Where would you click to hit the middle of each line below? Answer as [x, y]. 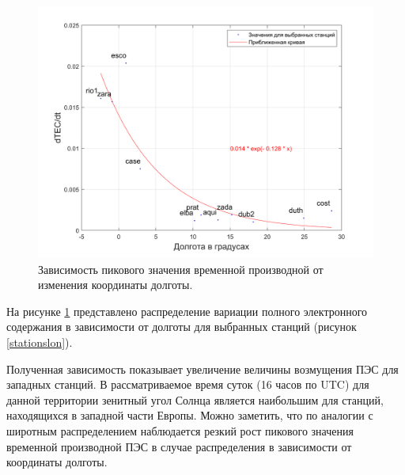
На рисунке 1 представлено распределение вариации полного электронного [187, 311]
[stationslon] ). [40, 342]
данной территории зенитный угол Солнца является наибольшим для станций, [195, 399]
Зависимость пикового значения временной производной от [181, 269]
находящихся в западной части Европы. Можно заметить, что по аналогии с [190, 415]
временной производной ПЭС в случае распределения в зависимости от [179, 446]
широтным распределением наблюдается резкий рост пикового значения [180, 430]
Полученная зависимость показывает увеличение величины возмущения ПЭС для [202, 369]
